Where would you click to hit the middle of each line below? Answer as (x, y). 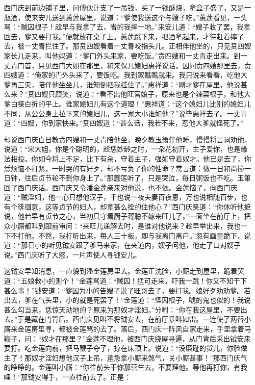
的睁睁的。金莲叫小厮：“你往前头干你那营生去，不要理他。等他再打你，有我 (126, 367)
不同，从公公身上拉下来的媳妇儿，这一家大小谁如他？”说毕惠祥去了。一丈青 (126, 113)
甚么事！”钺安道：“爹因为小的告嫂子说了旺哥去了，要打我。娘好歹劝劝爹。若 (127, 290)
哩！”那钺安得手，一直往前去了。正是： (67, 376)
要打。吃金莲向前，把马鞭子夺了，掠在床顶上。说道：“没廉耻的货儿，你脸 (122, 348)
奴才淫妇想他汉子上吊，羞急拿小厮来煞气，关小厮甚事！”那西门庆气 (139, 357)
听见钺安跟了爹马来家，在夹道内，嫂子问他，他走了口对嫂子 (144, 245)
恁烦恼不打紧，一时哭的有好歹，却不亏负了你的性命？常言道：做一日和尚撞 (124, 168)
